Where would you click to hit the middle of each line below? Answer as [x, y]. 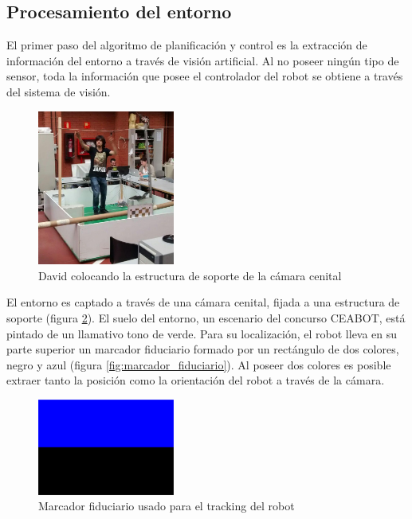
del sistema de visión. [59, 91]
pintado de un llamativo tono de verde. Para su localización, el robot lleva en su [202, 333]
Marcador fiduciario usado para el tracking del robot [167, 506]
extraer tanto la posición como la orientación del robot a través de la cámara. [196, 380]
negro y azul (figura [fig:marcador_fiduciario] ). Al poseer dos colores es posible [199, 364]
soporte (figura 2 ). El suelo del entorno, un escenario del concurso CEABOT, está [206, 318]
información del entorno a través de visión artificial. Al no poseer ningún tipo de [203, 60]
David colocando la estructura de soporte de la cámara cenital [190, 275]
